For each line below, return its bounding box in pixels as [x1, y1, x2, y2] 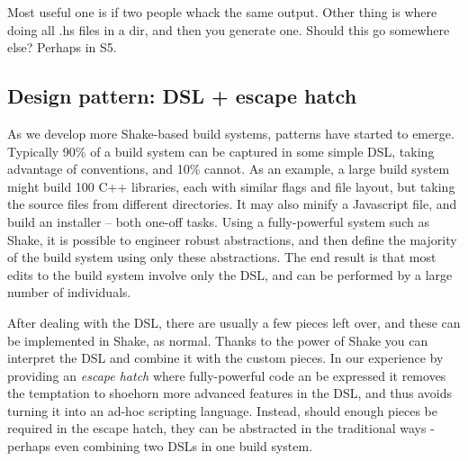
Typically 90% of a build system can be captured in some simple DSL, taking [7, 141, 435, 160]
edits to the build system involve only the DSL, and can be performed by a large [7, 265, 453, 284]
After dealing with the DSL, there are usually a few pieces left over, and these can [7, 312, 461, 331]
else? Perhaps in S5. [7, 38, 117, 57]
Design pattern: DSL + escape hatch [7, 82, 357, 110]
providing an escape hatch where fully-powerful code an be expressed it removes [7, 366, 446, 384]
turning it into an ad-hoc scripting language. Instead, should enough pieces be [7, 401, 437, 420]
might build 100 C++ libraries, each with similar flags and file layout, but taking [7, 176, 455, 195]
